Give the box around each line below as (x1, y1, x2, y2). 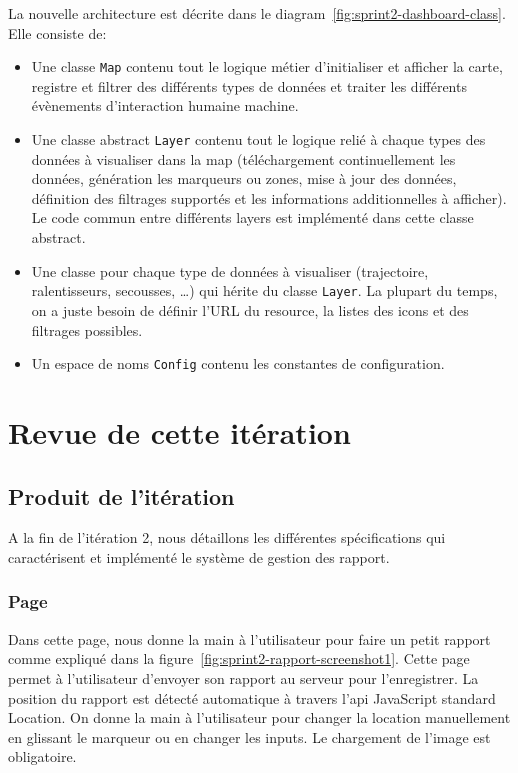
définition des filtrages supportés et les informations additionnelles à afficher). (31, 187, 507, 208)
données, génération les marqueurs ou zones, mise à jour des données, (31, 168, 457, 189)
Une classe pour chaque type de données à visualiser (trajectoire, (31, 260, 429, 281)
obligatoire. (8, 746, 77, 767)
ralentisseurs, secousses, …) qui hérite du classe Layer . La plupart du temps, (31, 280, 498, 301)
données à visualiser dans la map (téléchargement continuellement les (31, 148, 456, 169)
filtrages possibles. (31, 319, 143, 340)
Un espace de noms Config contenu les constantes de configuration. (31, 353, 445, 374)
